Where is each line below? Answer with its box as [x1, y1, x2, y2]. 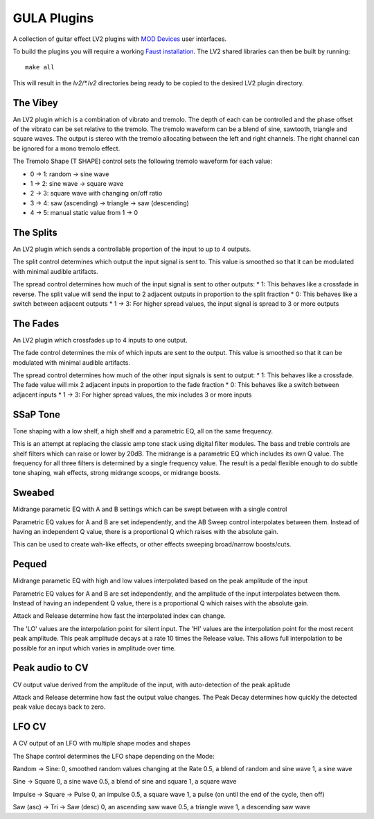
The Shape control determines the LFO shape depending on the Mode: [12, 752, 215, 760]
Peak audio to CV [12, 662, 89, 674]
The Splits [12, 226, 58, 239]
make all [25, 63, 55, 71]
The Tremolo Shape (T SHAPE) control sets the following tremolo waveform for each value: [12, 157, 273, 166]
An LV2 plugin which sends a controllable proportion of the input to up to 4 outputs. [12, 245, 251, 253]
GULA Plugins [12, 10, 94, 26]
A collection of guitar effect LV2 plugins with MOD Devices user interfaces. [12, 35, 227, 43]
